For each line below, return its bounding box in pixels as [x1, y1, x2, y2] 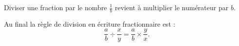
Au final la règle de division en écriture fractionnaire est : [4, 18, 176, 29]
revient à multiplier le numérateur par [115, 2, 229, 12]
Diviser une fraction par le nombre [4, 2, 107, 12]
